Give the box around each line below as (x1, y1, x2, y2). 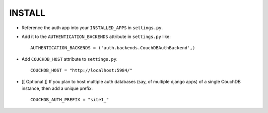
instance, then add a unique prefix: (21, 85, 93, 91)
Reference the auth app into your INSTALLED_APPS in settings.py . (21, 25, 163, 31)
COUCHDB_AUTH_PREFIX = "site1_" (30, 97, 109, 103)
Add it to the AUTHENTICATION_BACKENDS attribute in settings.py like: (21, 34, 171, 39)
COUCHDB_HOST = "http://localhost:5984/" (30, 68, 133, 74)
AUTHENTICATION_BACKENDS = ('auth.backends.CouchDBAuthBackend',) (30, 45, 196, 51)
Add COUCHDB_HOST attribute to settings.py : (21, 56, 118, 62)
